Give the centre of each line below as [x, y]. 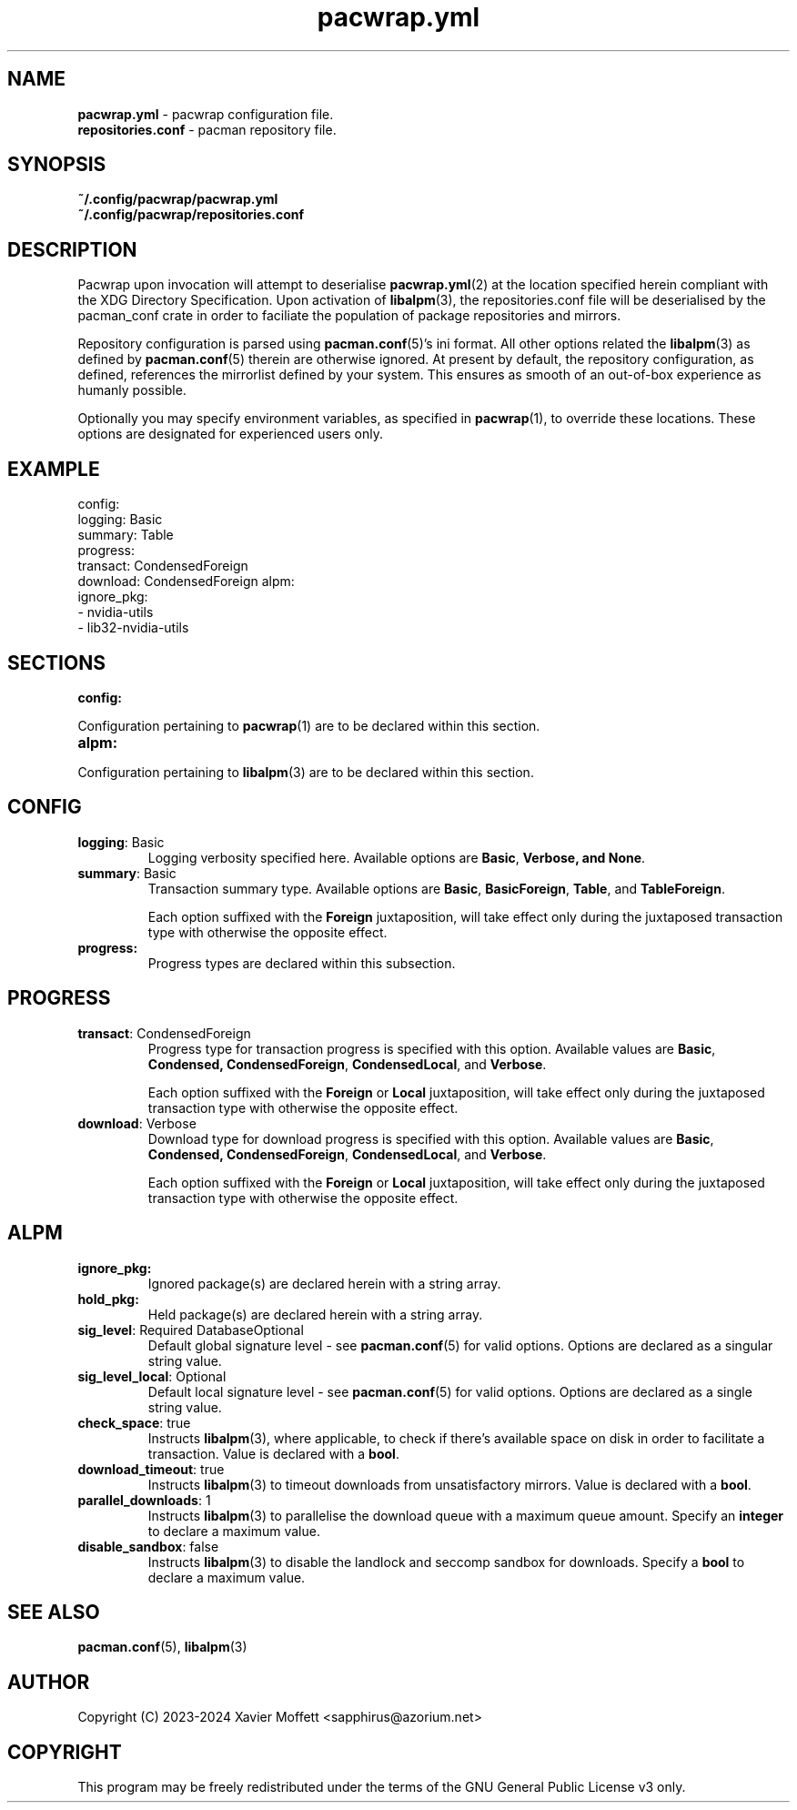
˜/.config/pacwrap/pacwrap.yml [178, 199]
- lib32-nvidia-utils [133, 628]
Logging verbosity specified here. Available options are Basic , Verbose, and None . [397, 857]
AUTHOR [49, 1682]
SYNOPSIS [57, 165]
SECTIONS [56, 662]
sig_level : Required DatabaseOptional [191, 1330]
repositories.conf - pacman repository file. [207, 129]
